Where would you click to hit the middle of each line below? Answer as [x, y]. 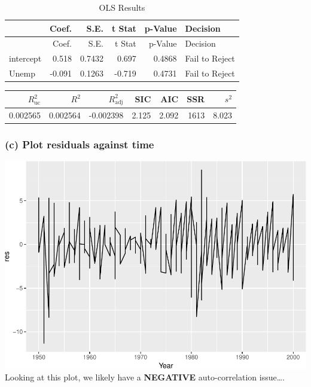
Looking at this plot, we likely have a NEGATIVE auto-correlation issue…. [145, 377]
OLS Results [122, 7]
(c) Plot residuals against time [80, 144]
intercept [25, 58]
